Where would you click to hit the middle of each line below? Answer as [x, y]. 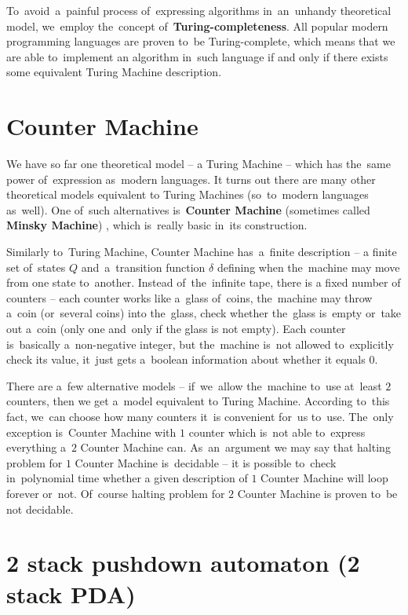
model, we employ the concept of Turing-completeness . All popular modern [197, 26]
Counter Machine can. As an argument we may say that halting [235, 447]
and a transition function [143, 267]
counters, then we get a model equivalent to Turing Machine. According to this [198, 401]
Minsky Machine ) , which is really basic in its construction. [157, 225]
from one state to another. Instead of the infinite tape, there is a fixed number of [204, 282]
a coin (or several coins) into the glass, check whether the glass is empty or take [204, 313]
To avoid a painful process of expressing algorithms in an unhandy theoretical [199, 10]
